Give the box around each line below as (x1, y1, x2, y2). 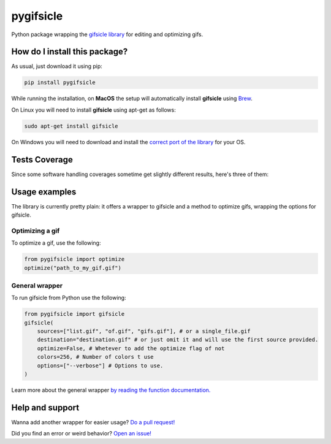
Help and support (11, 402, 80, 413)
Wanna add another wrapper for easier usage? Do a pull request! (11, 418, 175, 426)
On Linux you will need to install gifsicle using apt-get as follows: (11, 106, 176, 113)
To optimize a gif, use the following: (11, 239, 101, 247)
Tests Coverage (11, 154, 73, 165)
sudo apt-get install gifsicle (24, 123, 119, 129)
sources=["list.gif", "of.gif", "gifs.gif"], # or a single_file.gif (37, 328, 251, 334)
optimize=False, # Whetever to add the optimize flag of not (37, 345, 225, 352)
